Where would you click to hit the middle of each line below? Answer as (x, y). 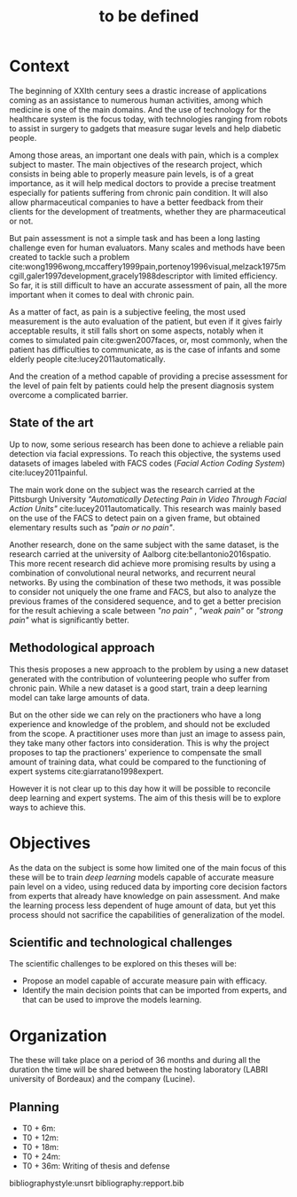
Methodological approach (82, 648)
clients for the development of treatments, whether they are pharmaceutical (148, 211)
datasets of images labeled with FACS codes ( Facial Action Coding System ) (147, 463)
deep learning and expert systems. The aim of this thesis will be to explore (145, 798)
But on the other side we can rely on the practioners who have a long (135, 715)
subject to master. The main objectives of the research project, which (136, 164)
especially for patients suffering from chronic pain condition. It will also (139, 192)
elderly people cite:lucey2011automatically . (87, 359)
